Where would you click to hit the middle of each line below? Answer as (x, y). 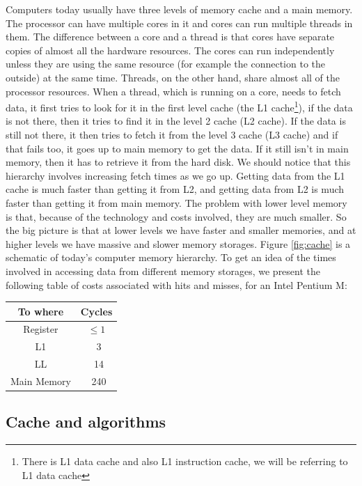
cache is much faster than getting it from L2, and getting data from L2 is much (175, 189)
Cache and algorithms (86, 422)
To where (41, 311)
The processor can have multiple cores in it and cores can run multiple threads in (179, 23)
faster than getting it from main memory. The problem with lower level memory (176, 202)
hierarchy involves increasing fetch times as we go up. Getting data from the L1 (175, 175)
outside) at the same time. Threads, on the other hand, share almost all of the (173, 77)
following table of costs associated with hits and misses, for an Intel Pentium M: (176, 284)
